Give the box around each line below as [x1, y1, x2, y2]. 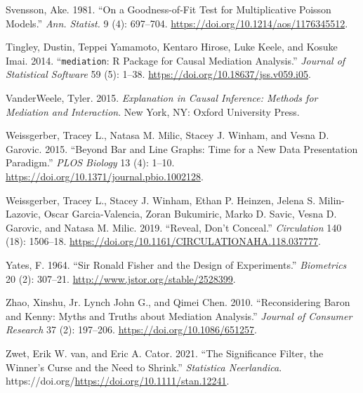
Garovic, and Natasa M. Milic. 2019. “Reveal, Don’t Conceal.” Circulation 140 [6, 220, 342, 234]
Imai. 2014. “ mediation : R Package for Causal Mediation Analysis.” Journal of [6, 53, 345, 67]
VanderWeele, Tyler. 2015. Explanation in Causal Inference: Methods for [6, 91, 318, 105]
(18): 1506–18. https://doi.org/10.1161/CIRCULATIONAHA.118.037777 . [6, 234, 321, 248]
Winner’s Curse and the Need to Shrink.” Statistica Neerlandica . [6, 359, 282, 374]
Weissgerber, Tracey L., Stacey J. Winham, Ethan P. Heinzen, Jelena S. [6, 192, 316, 207]
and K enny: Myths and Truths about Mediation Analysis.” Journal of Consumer [6, 308, 352, 323]
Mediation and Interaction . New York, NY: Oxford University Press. [6, 104, 300, 119]
